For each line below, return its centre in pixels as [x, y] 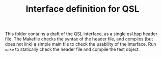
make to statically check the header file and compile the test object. [72, 49]
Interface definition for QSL [82, 9]
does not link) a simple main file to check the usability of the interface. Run [81, 44]
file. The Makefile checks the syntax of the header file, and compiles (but [79, 39]
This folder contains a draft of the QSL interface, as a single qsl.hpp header [81, 34]
